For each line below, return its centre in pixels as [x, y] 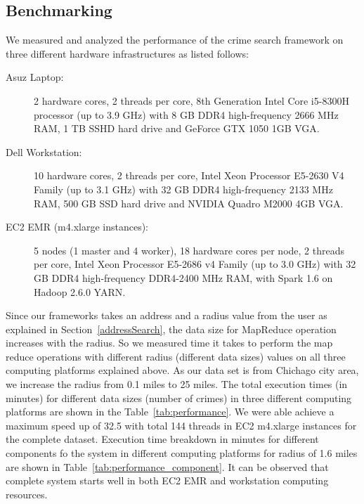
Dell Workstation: [44, 151]
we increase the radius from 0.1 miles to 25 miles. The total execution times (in [177, 384]
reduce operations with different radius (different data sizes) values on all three [176, 356]
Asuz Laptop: [35, 77]
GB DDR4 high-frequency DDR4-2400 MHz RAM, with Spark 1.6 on [183, 277]
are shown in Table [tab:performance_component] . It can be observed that [167, 466]
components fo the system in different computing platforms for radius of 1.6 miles [182, 453]
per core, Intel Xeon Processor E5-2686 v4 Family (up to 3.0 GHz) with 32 [195, 264]
